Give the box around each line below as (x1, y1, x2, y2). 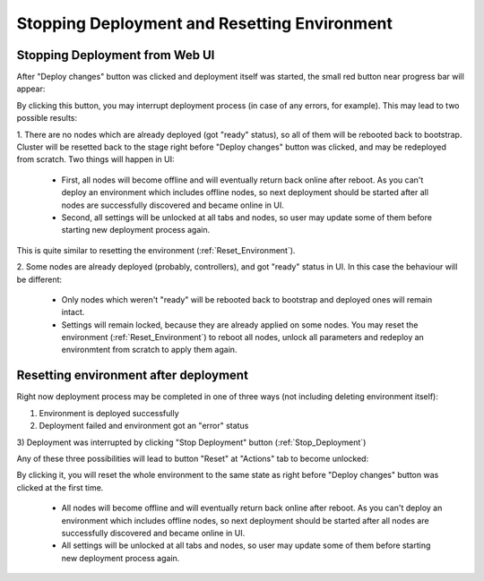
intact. (61, 307, 85, 318)
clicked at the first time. (16, 482, 104, 492)
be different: (16, 274, 63, 285)
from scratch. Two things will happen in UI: (16, 154, 175, 165)
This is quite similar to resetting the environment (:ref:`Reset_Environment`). (16, 244, 296, 255)
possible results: (16, 113, 78, 124)
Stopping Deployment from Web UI (16, 47, 215, 63)
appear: (16, 83, 46, 94)
